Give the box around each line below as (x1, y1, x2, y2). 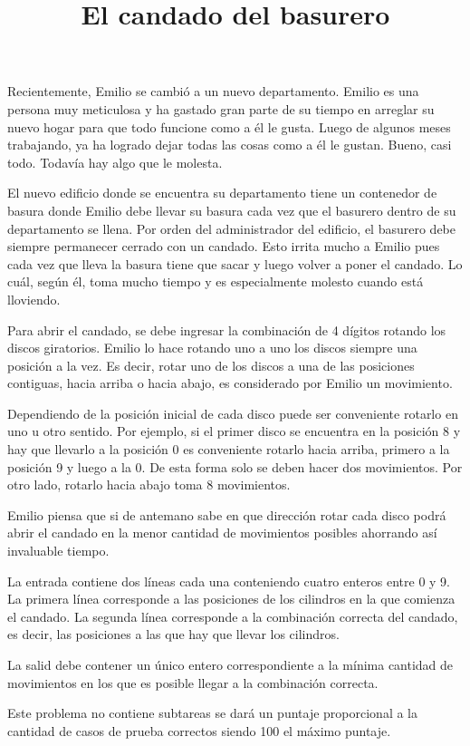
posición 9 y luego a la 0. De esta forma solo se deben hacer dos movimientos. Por (7, 457, 463, 476)
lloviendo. (7, 289, 61, 308)
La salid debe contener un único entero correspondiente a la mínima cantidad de (7, 655, 454, 673)
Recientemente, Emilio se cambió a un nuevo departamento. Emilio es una (7, 82, 419, 101)
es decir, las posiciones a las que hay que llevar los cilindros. (7, 625, 340, 644)
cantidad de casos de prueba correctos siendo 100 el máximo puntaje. (7, 721, 391, 740)
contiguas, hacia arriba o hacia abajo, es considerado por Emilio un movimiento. (7, 373, 453, 392)
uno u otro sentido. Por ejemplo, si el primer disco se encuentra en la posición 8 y (7, 421, 461, 441)
